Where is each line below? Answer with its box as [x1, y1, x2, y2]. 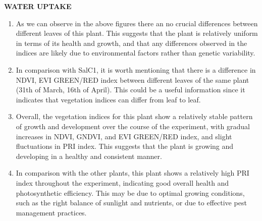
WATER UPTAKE [4, 1, 72, 11]
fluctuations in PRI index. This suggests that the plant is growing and [16, 141, 234, 151]
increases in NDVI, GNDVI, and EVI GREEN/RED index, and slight [16, 131, 232, 141]
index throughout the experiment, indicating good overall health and [16, 177, 229, 188]
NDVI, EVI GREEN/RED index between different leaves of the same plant [16, 74, 249, 85]
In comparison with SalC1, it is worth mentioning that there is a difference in [16, 64, 256, 75]
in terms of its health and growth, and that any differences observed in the [16, 37, 247, 48]
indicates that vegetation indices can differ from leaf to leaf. [16, 94, 201, 104]
